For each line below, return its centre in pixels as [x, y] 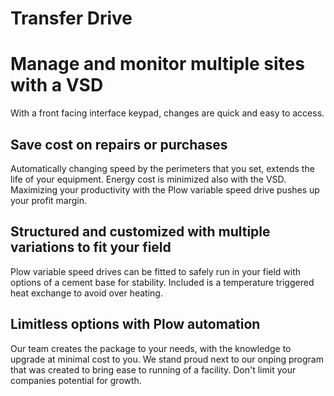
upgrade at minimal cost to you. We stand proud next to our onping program [167, 359]
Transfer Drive [71, 18]
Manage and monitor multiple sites [157, 64]
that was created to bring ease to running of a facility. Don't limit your [153, 369]
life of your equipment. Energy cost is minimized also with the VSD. [148, 179]
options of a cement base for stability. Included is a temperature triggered [162, 282]
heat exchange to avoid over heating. [86, 293]
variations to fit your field [91, 247]
